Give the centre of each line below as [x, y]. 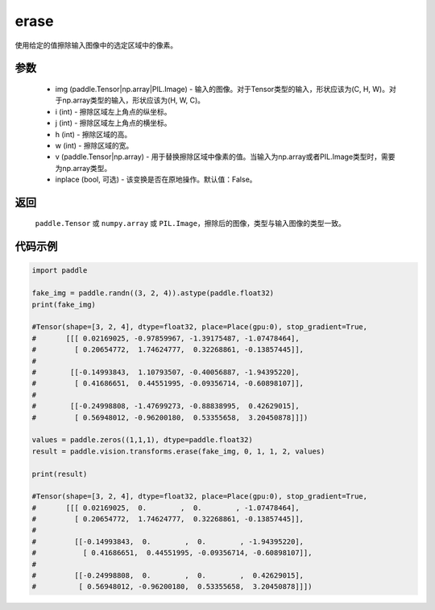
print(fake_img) [64, 304]
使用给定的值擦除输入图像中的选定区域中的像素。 [96, 45]
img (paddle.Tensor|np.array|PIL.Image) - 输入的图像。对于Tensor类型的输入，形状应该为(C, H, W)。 [222, 89]
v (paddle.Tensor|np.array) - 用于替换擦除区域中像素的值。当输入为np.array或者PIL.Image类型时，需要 [225, 157]
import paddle [60, 271]
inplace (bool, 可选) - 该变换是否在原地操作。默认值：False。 [156, 180]
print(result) [60, 474]
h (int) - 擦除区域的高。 [93, 134]
